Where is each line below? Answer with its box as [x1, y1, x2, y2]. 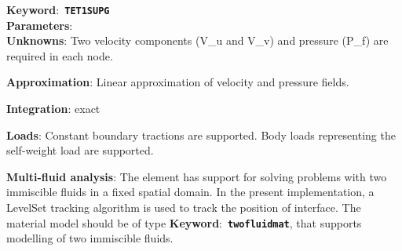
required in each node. [6, 47, 113, 64]
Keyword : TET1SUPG [6, 2, 110, 17]
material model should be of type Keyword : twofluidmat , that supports [6, 214, 362, 231]
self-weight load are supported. [6, 142, 154, 158]
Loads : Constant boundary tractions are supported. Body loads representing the [6, 126, 396, 143]
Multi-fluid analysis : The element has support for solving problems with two [6, 168, 387, 184]
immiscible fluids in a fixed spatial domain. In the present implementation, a [6, 184, 375, 200]
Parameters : [6, 16, 73, 33]
